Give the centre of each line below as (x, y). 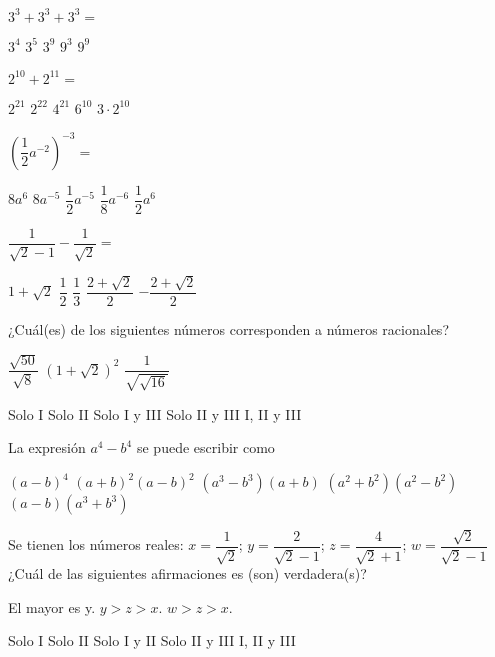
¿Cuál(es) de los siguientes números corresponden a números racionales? (228, 329)
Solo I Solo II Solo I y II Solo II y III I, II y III (152, 640)
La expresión (47, 447)
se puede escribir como (205, 447)
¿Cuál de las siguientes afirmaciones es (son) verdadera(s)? (187, 573)
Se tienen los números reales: (96, 544)
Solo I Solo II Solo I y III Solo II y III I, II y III (155, 413)
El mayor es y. (52, 606)
